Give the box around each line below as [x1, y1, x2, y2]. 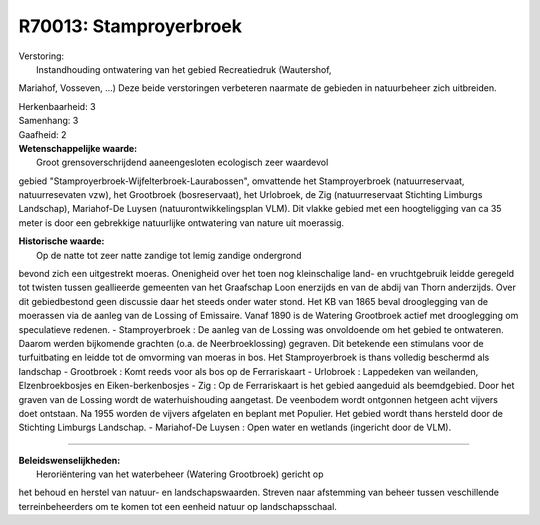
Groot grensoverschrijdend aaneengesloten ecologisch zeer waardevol [36, 156, 329, 169]
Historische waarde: [18, 235, 105, 247]
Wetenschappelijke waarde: [18, 142, 138, 154]
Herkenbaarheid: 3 [18, 100, 96, 112]
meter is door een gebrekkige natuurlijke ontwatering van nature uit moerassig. [18, 216, 345, 229]
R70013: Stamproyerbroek [18, 15, 243, 37]
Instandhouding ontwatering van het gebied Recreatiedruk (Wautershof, [36, 63, 332, 75]
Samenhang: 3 [18, 115, 79, 127]
